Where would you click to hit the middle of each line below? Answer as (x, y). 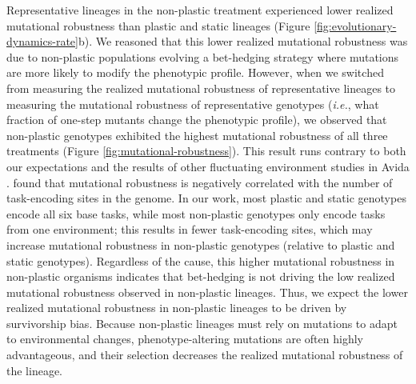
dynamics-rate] (42, 41)
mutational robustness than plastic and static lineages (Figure (158, 25)
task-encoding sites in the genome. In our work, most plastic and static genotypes (206, 198)
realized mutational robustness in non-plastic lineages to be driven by (177, 308)
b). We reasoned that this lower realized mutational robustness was (243, 41)
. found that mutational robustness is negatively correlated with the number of (200, 182)
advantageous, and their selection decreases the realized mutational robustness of (205, 355)
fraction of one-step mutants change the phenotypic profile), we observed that (197, 120)
